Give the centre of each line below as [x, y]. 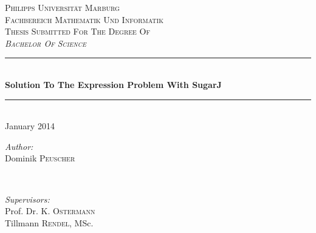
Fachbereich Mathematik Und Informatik [84, 19]
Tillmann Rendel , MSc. [49, 222]
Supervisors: [27, 199]
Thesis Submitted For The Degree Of [77, 31]
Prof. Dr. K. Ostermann [50, 211]
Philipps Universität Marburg [62, 7]
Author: [19, 146]
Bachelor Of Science [46, 43]
